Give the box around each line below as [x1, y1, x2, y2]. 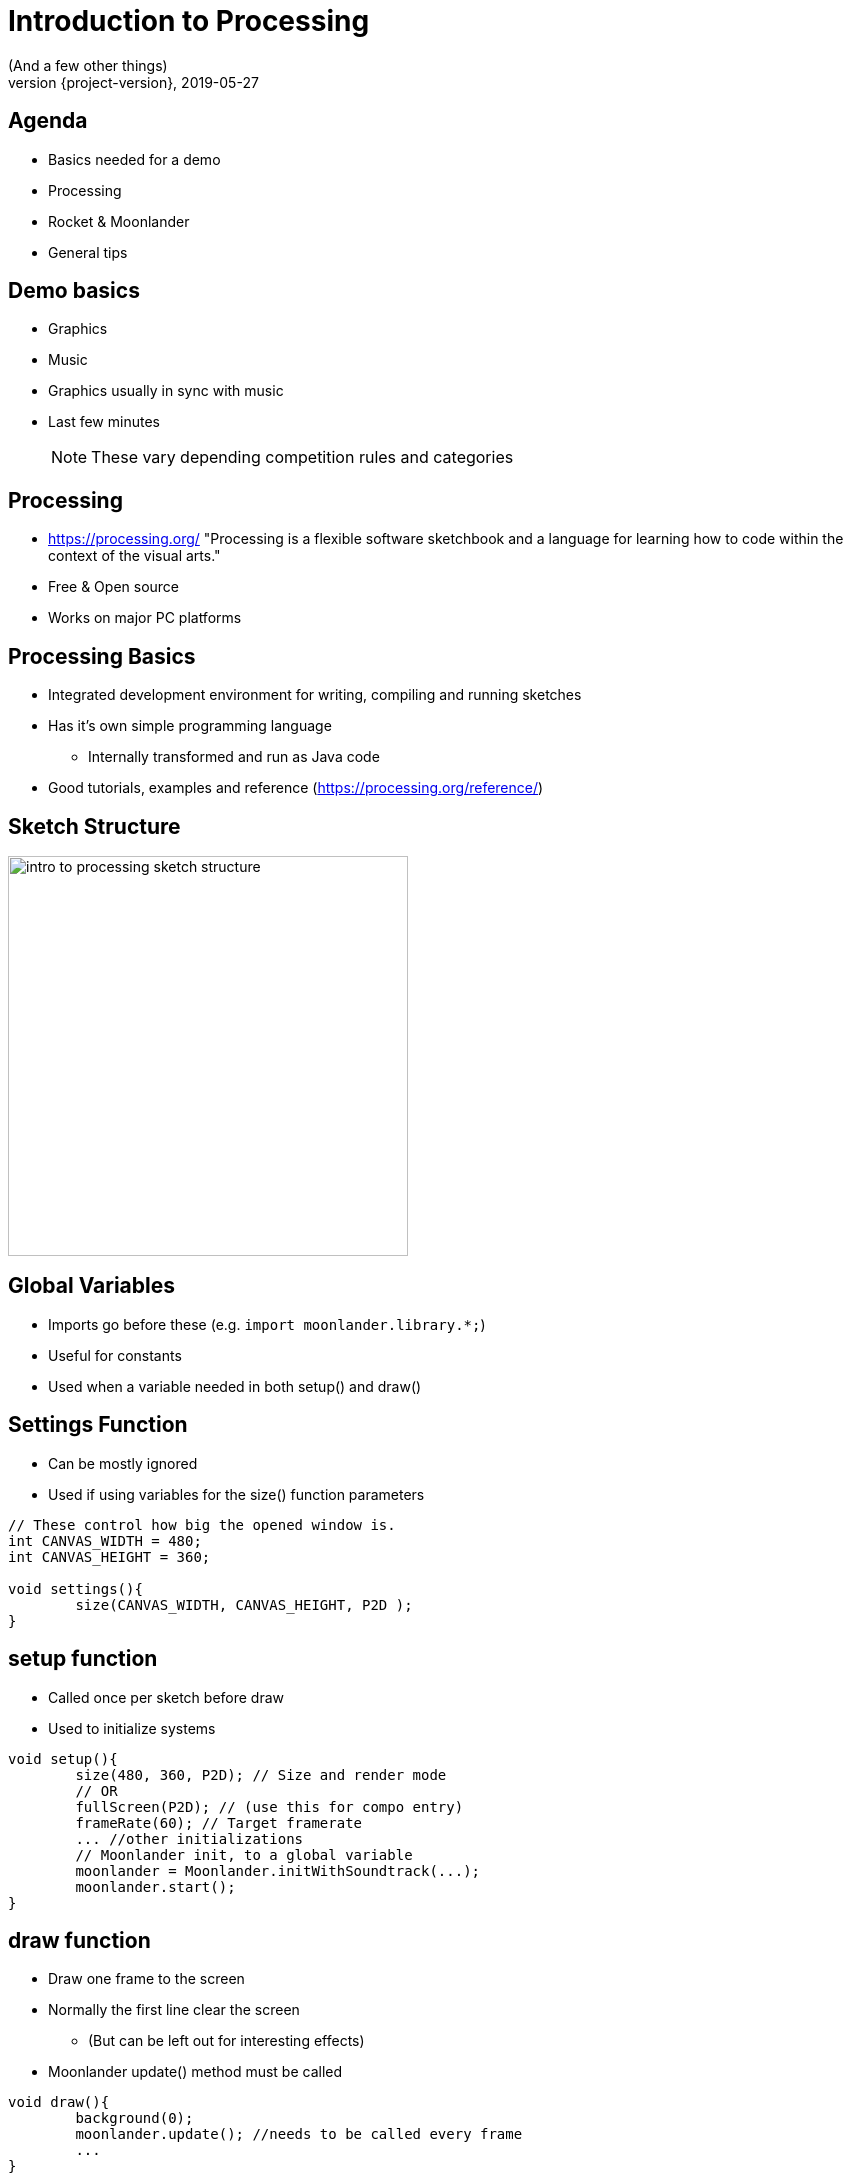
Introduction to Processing [8, 4, 370, 38]
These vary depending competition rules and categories [91, 447, 514, 468]
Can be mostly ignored [48, 1454, 198, 1472]
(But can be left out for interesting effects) [88, 2032, 365, 2050]
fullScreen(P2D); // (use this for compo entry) [75, 1798, 464, 1815]
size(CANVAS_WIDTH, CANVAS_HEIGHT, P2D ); [75, 1596, 413, 1613]
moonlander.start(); [75, 1878, 236, 1895]
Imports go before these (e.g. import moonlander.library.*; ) [48, 1315, 486, 1333]
